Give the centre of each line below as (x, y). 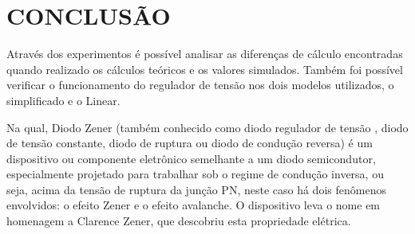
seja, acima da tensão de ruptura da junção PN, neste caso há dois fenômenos (196, 189)
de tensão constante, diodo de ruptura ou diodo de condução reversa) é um (190, 143)
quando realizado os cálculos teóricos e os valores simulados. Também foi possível (205, 69)
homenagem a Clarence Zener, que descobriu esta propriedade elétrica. (179, 221)
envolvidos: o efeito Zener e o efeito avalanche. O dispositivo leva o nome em (194, 205)
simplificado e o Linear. (63, 100)
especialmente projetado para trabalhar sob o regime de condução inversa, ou (195, 174)
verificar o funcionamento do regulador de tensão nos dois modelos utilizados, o (200, 85)
